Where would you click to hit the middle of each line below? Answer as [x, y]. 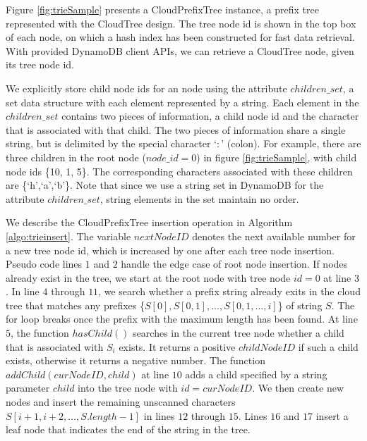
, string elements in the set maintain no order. [199, 198]
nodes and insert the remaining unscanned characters [121, 402]
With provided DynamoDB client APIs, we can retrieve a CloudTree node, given [180, 50]
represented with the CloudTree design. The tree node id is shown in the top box [181, 23]
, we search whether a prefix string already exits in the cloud [229, 291]
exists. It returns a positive [177, 346]
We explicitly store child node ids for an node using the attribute [146, 88]
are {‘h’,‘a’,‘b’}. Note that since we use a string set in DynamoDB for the [165, 185]
